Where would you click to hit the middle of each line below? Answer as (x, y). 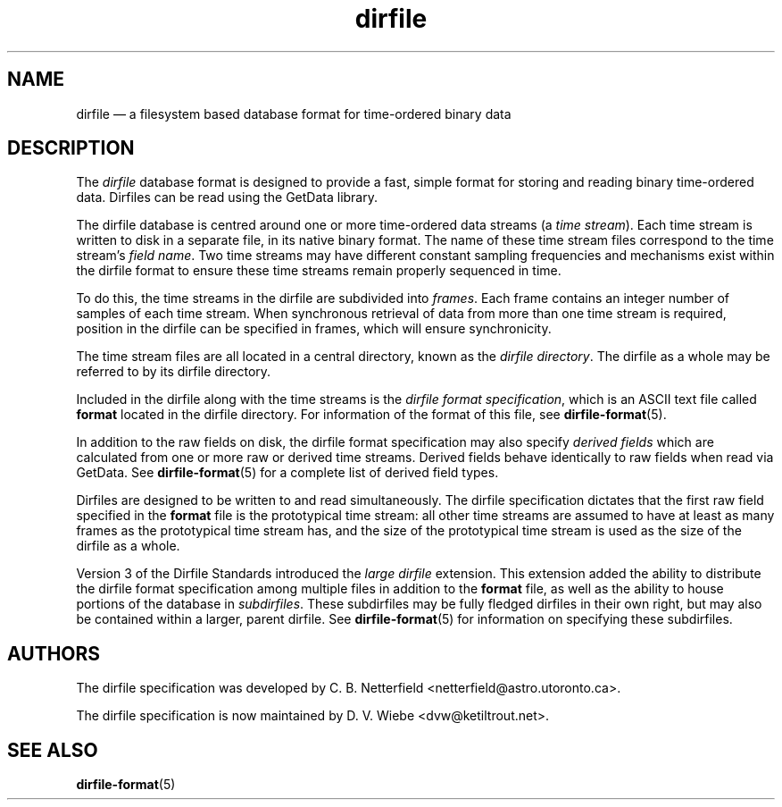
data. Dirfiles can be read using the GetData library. (227, 198)
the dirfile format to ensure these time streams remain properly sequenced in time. (319, 271)
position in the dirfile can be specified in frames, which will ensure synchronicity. (314, 329)
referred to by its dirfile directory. (174, 372)
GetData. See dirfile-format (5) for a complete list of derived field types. (287, 473)
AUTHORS (54, 653)
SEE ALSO (53, 750)
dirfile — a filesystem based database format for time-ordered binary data (294, 113)
